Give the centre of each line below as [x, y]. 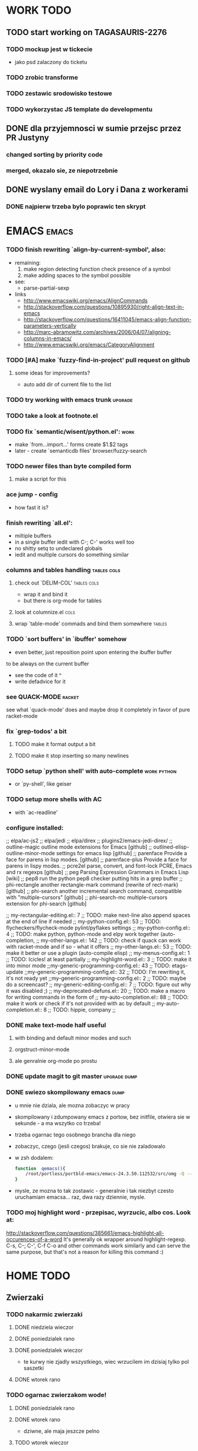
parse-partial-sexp [46, 288]
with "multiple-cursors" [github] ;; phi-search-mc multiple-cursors [87, 897]
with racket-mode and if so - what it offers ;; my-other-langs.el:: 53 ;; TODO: [99, 947]
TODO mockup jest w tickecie [49, 49]
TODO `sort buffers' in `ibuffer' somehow [66, 639]
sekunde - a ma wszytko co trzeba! [58, 1123]
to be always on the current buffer [48, 663]
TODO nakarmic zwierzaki [44, 1315]
